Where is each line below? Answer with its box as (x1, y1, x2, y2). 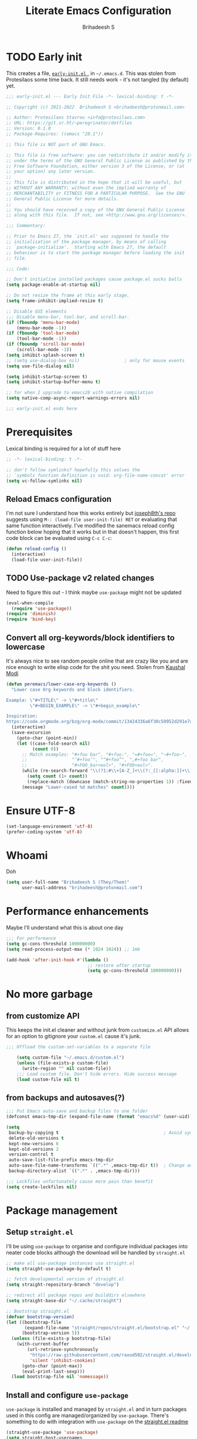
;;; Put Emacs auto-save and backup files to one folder (6, 1108, 148, 1114)
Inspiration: (6, 713, 38, 719)
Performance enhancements (6, 905, 149, 918)
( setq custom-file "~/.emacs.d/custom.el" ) (16, 1055, 125, 1060)
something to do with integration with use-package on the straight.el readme (6, 1418, 189, 1426)
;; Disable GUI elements (6, 308, 67, 315)
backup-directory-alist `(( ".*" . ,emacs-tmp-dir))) (8, 1168, 141, 1174)
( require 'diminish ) (6, 611, 57, 617)
